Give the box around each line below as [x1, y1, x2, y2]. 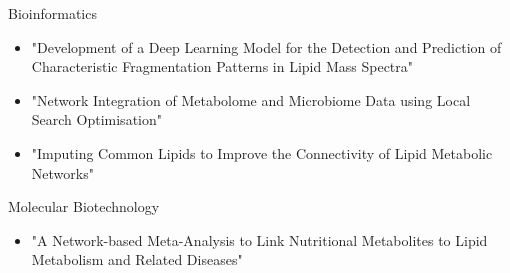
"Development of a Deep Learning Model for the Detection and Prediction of [31, 36, 502, 57]
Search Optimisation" [31, 109, 162, 130]
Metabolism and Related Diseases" [31, 249, 243, 270]
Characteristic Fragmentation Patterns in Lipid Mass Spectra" [31, 56, 414, 77]
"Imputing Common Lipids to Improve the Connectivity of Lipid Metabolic [31, 142, 493, 163]
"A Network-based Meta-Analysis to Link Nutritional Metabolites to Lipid [31, 229, 488, 250]
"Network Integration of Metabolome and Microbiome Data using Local [31, 89, 471, 110]
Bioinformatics [8, 3, 97, 23]
